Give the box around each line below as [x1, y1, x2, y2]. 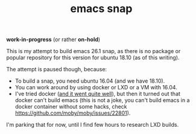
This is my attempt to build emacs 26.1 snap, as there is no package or [6, 48, 181, 55]
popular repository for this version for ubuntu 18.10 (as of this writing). [6, 54, 180, 62]
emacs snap [70, 2, 133, 16]
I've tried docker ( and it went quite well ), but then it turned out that [14, 90, 181, 98]
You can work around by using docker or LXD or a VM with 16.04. [14, 84, 178, 91]
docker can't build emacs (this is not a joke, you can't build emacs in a [14, 97, 190, 104]
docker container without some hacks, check [14, 103, 128, 110]
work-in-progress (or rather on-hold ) [6, 36, 101, 43]
